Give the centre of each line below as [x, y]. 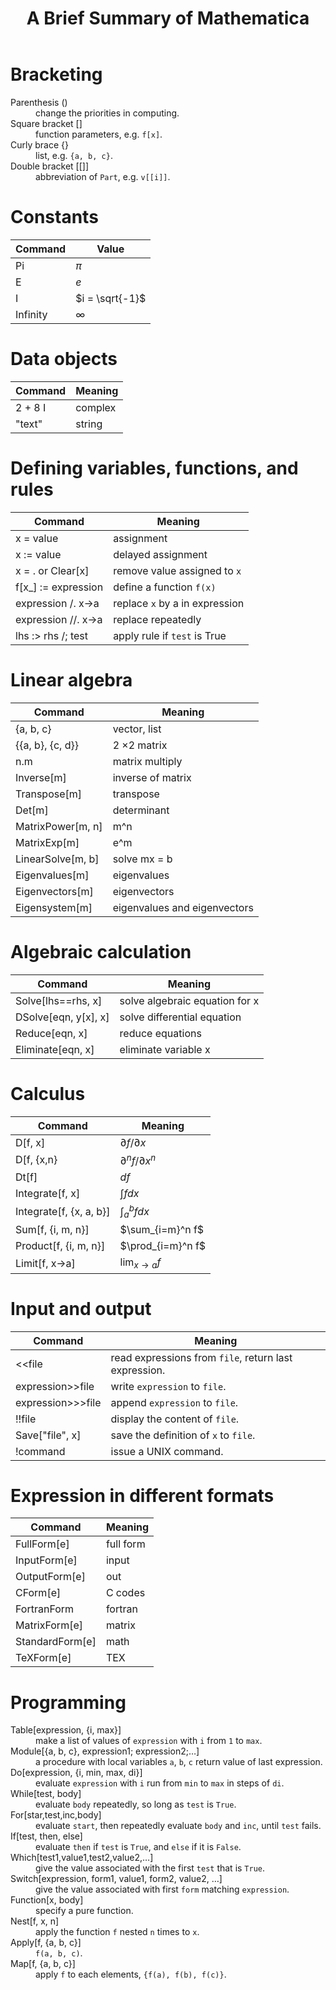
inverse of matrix [152, 777]
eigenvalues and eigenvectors [183, 907]
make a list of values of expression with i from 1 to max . [149, 1741]
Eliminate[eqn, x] [55, 1049]
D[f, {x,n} [36, 1160]
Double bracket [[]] [50, 166]
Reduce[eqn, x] [51, 1033]
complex [96, 407]
